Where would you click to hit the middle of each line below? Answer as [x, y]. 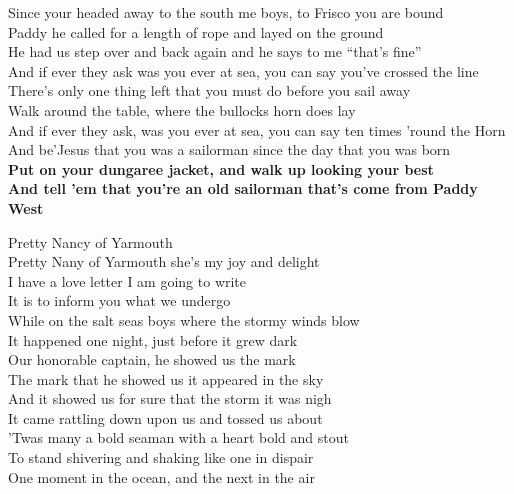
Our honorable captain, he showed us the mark [152, 359]
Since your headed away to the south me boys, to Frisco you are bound [226, 12]
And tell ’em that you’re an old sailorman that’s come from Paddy [243, 188]
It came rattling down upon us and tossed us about [165, 417]
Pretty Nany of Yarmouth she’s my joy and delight [164, 261]
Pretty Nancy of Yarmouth [90, 241]
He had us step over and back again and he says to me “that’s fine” [215, 51]
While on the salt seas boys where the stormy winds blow [184, 319]
